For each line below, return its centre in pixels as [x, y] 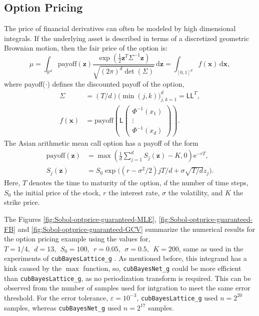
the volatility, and [195, 192]
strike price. [22, 202]
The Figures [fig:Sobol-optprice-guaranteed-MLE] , [80, 219]
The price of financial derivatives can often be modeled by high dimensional [120, 28]
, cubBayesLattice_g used [177, 297]
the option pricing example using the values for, [77, 239]
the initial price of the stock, [57, 192]
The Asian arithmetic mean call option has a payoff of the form [101, 142]
